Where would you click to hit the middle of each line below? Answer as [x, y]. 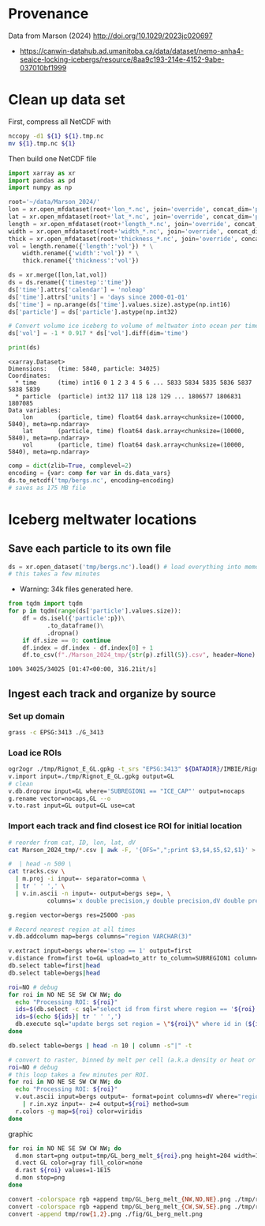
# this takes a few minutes [54, 574]
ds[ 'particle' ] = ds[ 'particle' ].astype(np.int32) [93, 312]
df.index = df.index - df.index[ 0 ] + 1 [88, 648]
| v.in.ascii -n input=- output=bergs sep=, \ [93, 893]
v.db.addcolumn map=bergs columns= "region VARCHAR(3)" [100, 937]
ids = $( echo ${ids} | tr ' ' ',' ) [69, 1017]
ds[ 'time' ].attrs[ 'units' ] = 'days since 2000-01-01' [99, 297]
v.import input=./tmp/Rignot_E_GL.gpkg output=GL [91, 776]
